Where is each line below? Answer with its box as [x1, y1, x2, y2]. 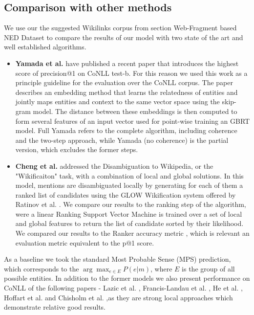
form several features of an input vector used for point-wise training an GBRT [15, 115, 250, 126]
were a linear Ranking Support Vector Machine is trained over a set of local [15, 208, 242, 219]
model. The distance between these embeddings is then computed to [33, 106, 237, 116]
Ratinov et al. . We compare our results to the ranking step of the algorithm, [15, 199, 246, 209]
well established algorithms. [4, 42, 86, 52]
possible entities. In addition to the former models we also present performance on [4, 273, 250, 283]
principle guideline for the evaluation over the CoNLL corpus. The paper [15, 77, 233, 88]
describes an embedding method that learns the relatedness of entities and [15, 87, 238, 97]
